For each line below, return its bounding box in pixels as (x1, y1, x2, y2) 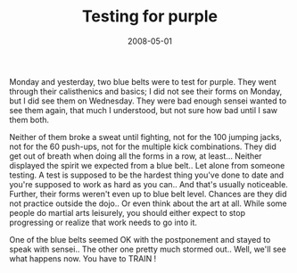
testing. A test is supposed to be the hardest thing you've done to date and (9, 170, 285, 180)
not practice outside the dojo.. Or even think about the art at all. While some (9, 198, 287, 209)
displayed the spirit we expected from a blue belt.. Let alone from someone (9, 160, 285, 170)
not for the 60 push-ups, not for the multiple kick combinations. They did (9, 141, 276, 152)
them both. (9, 114, 50, 125)
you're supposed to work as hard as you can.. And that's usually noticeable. (9, 178, 288, 189)
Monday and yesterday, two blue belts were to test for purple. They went (9, 76, 276, 87)
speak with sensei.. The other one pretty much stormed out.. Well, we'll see (9, 244, 287, 254)
